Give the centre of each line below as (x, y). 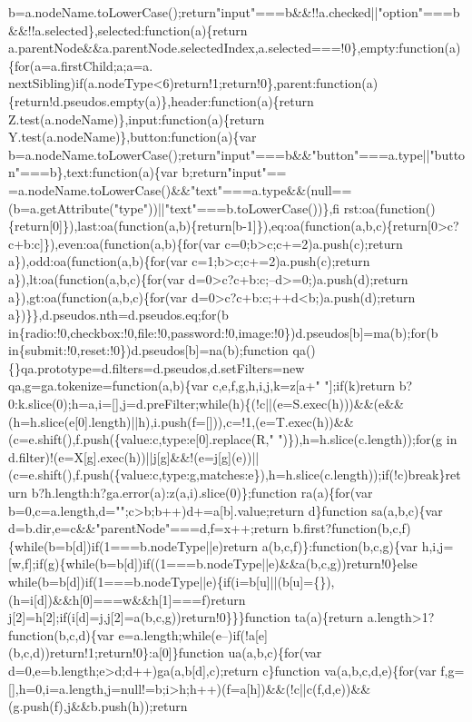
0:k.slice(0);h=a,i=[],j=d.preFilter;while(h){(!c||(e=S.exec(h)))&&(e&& (206, 404)
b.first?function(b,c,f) (352, 528)
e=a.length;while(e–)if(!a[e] (193, 634)
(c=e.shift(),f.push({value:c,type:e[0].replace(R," (141, 439)
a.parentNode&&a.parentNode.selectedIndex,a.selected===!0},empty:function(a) (235, 48)
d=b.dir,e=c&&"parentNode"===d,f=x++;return (149, 528)
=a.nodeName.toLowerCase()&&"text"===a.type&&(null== (180, 189)
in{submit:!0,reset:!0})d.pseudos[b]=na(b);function (148, 350)
